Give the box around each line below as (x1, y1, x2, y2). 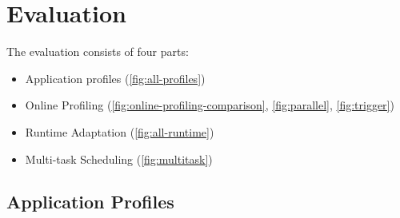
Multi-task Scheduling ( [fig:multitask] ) (25, 150, 213, 167)
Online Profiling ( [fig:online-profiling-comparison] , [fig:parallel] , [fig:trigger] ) (25, 97, 394, 113)
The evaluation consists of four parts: (6, 43, 189, 60)
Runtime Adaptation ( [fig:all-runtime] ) (25, 123, 214, 140)
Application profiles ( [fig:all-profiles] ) (25, 69, 206, 86)
